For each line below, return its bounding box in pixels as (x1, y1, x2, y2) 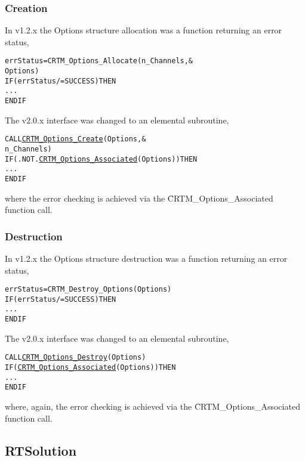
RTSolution (5, 441, 77, 459)
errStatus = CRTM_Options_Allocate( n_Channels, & (5, 57, 193, 66)
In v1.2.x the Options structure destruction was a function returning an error (5, 252, 288, 264)
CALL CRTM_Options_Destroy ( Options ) (5, 353, 146, 362)
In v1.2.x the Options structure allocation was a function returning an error (5, 24, 282, 36)
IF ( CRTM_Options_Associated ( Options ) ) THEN (5, 363, 176, 372)
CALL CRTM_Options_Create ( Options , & (5, 135, 146, 144)
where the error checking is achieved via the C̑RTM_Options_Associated (5, 191, 273, 204)
